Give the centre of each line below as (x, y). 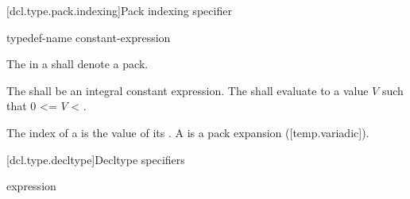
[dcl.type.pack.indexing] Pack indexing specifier (119, 10)
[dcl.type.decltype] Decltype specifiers (96, 159)
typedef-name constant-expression (89, 37)
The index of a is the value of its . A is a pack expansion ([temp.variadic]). (188, 132)
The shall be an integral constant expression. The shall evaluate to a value (188, 90)
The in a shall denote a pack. (77, 64)
